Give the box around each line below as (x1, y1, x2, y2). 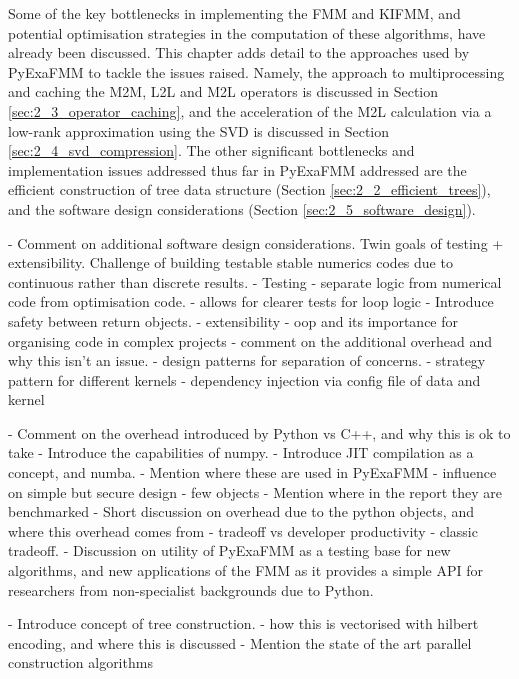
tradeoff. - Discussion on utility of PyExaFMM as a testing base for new (8, 540, 451, 561)
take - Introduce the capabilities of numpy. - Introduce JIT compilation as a (8, 442, 474, 463)
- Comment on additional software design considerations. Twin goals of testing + (8, 232, 504, 253)
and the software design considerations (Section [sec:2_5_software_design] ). (8, 198, 476, 219)
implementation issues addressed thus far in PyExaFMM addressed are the (8, 159, 467, 180)
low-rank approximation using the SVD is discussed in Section (8, 120, 390, 141)
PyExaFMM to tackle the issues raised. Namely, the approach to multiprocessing (8, 61, 505, 82)
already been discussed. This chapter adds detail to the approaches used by (8, 42, 470, 63)
